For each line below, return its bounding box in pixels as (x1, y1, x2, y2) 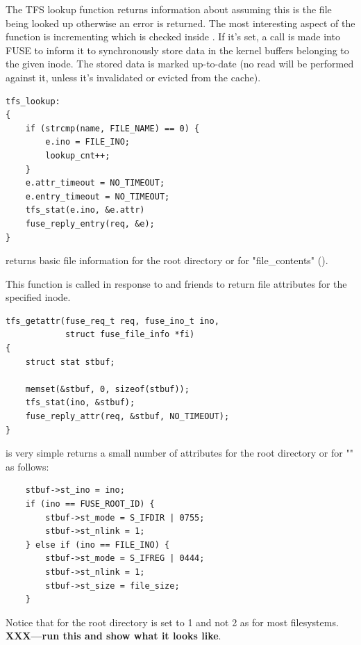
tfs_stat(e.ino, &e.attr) (25, 205, 145, 215)
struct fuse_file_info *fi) (65, 329, 195, 340)
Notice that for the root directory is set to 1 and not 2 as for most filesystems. (6, 614, 339, 629)
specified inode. (6, 290, 71, 304)
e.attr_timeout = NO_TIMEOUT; (25, 178, 165, 188)
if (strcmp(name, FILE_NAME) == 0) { (25, 123, 200, 133)
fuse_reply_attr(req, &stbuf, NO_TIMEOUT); (25, 411, 230, 422)
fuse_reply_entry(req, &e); (25, 218, 155, 229)
